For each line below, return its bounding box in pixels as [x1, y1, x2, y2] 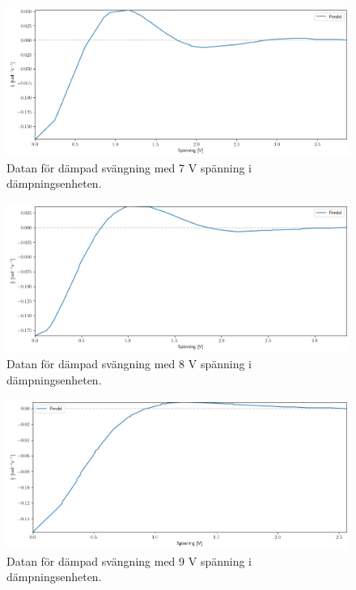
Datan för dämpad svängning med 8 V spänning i [6, 355, 252, 372]
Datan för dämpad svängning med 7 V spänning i [6, 159, 252, 176]
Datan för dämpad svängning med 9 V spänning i [6, 552, 252, 569]
